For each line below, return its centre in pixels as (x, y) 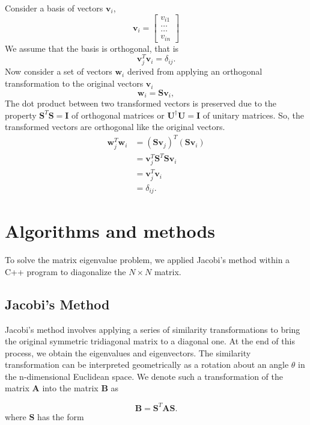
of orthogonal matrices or (118, 115)
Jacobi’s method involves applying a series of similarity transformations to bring (153, 329)
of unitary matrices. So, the (253, 115)
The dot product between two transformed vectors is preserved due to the (141, 103)
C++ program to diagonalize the (65, 271)
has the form (61, 416)
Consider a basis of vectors (54, 8)
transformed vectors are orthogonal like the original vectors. (115, 127)
